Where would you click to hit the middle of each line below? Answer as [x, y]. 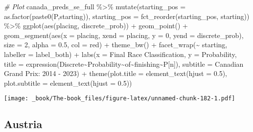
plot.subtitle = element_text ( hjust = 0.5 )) [68, 83]
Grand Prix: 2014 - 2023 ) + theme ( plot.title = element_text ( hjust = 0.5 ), [115, 73]
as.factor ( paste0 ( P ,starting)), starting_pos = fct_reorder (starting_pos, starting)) [127, 16]
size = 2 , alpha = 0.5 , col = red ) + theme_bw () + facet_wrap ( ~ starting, [116, 45]
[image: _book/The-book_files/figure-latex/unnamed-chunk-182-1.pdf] [120, 99]
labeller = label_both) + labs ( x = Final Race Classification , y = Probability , [120, 54]
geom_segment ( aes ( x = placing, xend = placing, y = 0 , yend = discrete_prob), [124, 35]
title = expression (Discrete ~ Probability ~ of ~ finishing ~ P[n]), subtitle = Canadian [124, 64]
